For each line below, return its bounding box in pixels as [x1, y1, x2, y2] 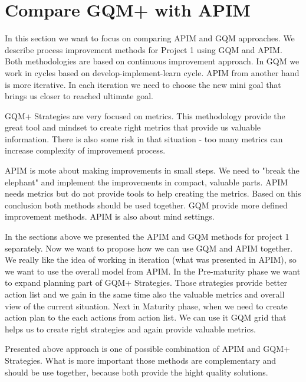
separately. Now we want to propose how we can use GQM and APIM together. [5, 241, 293, 254]
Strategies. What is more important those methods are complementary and [5, 354, 277, 366]
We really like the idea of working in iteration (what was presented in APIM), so [5, 253, 297, 266]
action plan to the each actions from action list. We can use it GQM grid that [5, 311, 287, 324]
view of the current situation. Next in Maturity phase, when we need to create [5, 299, 288, 312]
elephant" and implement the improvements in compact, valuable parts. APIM [5, 175, 288, 188]
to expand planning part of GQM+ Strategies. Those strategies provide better [5, 276, 287, 289]
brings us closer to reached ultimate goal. [5, 90, 153, 102]
